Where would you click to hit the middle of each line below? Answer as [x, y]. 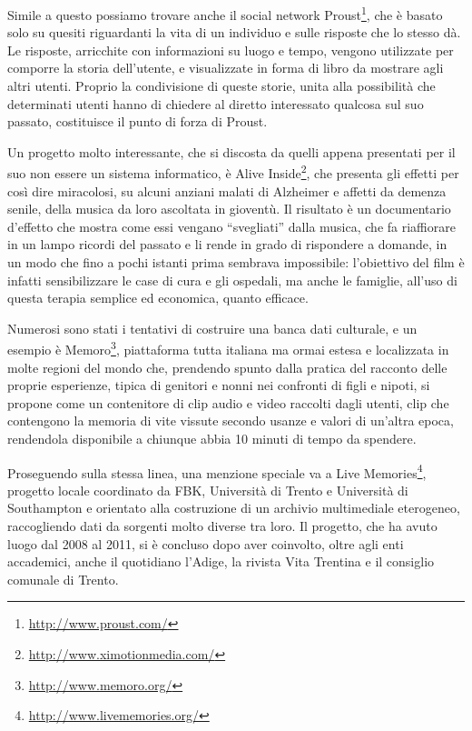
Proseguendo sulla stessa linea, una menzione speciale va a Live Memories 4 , [217, 471]
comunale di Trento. [63, 579]
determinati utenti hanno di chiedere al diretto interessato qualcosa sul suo [216, 103]
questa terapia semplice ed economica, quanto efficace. [158, 298]
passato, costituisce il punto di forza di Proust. [138, 121]
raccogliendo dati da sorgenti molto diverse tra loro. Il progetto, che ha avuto [222, 526]
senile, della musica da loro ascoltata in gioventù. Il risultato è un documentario [229, 209]
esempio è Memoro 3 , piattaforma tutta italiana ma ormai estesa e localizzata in [228, 348]
